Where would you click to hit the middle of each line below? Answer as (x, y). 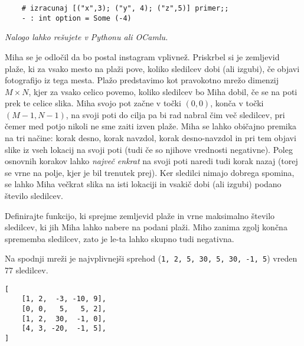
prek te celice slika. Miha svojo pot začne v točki (93, 103)
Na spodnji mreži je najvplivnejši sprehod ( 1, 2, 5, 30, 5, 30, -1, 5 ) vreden (151, 258)
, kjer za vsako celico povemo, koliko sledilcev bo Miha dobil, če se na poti (163, 91)
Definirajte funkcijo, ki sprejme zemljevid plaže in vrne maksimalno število (140, 215)
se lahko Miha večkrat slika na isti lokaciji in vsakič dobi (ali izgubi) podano (143, 184)
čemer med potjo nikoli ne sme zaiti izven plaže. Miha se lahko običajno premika (151, 126)
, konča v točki (237, 103)
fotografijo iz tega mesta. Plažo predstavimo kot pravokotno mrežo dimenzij (142, 80)
